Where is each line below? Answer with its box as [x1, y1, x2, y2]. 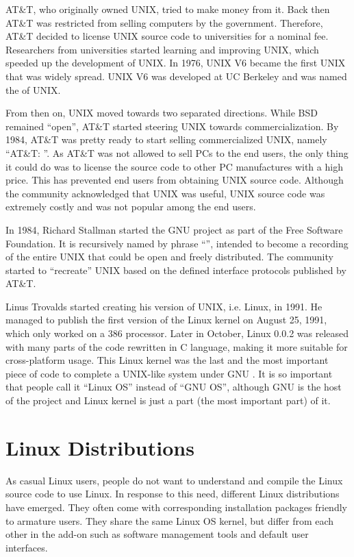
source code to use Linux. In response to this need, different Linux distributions [5, 486, 340, 501]
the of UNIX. [5, 82, 61, 97]
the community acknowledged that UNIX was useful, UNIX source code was [5, 186, 325, 200]
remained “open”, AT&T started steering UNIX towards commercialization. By [5, 119, 339, 133]
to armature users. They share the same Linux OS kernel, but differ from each [5, 513, 334, 528]
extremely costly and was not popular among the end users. [5, 199, 256, 214]
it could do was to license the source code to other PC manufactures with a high [5, 159, 343, 173]
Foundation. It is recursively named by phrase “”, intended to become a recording [5, 236, 349, 250]
